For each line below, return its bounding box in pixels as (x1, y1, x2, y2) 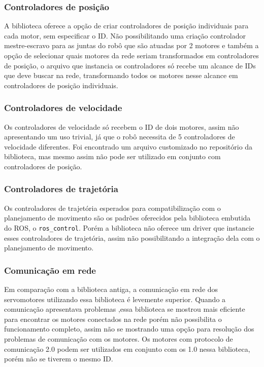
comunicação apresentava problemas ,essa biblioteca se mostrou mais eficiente (4, 304, 245, 314)
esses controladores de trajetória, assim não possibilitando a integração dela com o (4, 232, 260, 243)
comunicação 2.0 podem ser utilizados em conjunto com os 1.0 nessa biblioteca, (4, 343, 250, 354)
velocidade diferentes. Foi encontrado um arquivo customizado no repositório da (4, 141, 253, 152)
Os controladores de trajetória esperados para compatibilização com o (4, 202, 221, 213)
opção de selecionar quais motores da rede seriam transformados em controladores (4, 50, 259, 60)
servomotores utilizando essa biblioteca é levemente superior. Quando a (4, 293, 226, 304)
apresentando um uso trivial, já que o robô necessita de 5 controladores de (4, 131, 235, 142)
